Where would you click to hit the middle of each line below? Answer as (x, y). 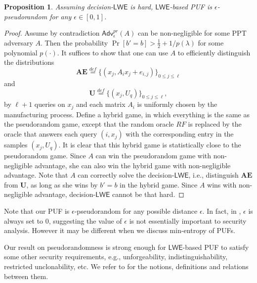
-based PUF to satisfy (216, 247)
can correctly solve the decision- (126, 175)
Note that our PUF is (37, 211)
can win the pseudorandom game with (153, 156)
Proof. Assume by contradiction (52, 33)
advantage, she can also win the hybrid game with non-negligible (133, 165)
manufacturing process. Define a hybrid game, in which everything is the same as (127, 114)
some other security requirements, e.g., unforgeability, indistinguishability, (116, 257)
